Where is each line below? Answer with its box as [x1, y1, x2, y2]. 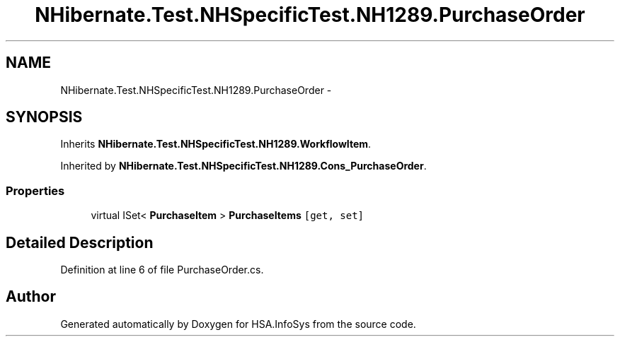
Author [6, 288, 56, 306]
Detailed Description [6, 233, 154, 252]
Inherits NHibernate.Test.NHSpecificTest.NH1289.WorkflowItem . [60, 138, 372, 151]
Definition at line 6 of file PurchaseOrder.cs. [60, 264, 264, 276]
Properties [6, 183, 65, 198]
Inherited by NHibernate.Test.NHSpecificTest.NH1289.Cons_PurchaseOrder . [60, 160, 427, 172]
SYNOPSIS [6, 108, 83, 126]
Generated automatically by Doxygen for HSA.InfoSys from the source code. [60, 317, 416, 330]
